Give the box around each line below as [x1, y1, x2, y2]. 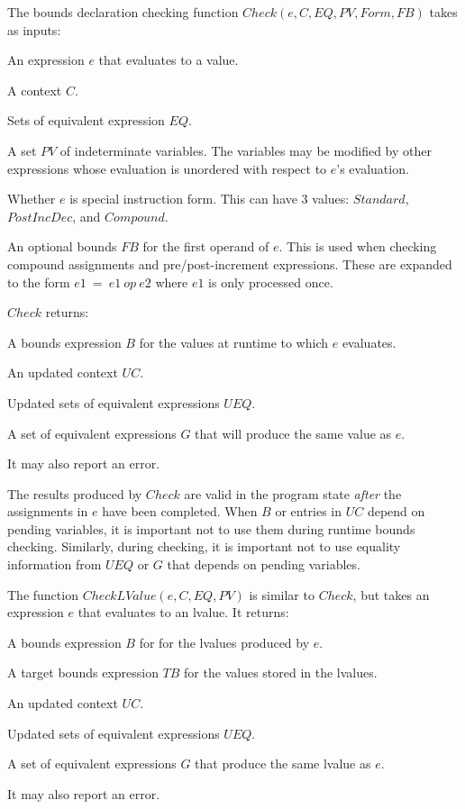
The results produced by [7, 484, 142, 503]
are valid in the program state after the [184, 484, 402, 503]
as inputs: [7, 20, 61, 39]
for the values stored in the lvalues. [184, 663, 378, 682]
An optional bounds [7, 237, 117, 256]
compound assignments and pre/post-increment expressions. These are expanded [7, 254, 452, 273]
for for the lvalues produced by [139, 632, 310, 651]
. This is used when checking [278, 237, 437, 256]
